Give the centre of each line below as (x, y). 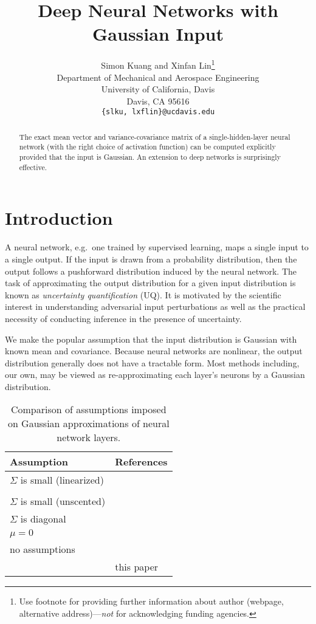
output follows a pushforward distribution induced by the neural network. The (151, 271)
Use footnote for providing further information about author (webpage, (151, 601)
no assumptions (43, 549)
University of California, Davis (158, 89)
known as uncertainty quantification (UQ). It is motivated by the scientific (143, 294)
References (141, 462)
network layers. (89, 437)
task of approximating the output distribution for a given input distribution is (150, 283)
